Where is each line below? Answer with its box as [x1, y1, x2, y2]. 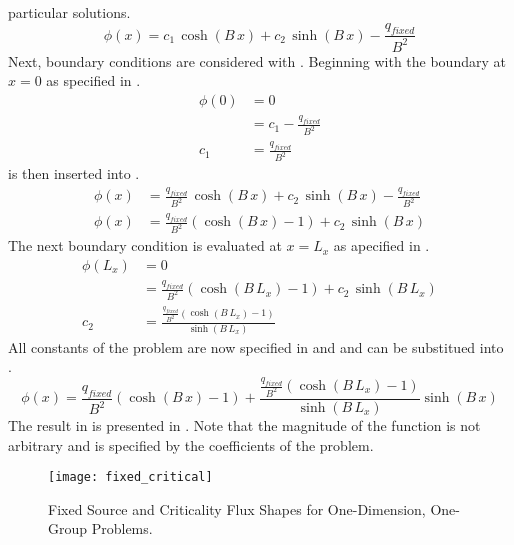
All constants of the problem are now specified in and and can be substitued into [8, 336, 504, 357]
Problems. [91, 518, 153, 539]
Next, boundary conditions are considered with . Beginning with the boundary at [8, 50, 506, 71]
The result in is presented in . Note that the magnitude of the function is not [8, 414, 481, 435]
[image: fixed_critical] [48, 470, 213, 485]
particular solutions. [8, 2, 131, 22]
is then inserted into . [8, 163, 140, 184]
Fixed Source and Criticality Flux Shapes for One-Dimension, [48, 498, 426, 519]
